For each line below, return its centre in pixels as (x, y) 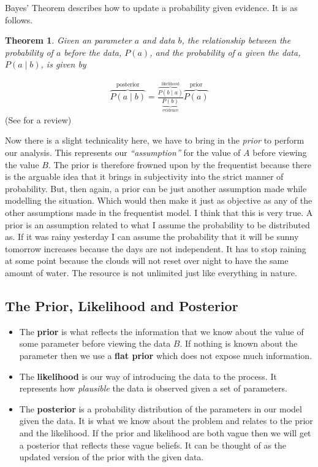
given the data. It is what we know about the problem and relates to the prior (166, 421)
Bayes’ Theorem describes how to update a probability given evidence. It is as (151, 7)
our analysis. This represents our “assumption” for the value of (123, 152)
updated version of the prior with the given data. (112, 457)
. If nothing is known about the (239, 343)
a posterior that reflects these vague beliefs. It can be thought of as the (153, 445)
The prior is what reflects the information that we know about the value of (161, 331)
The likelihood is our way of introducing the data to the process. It (148, 376)
